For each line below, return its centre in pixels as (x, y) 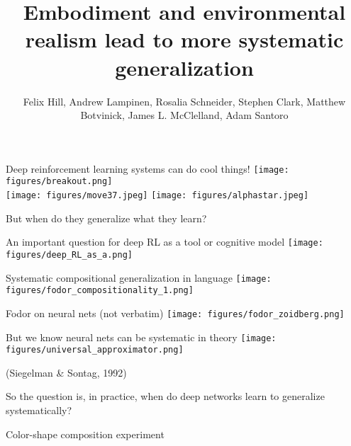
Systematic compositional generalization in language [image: (139, 277)
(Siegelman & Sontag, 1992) (66, 372)
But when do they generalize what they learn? (106, 218)
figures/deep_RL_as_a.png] (69, 255)
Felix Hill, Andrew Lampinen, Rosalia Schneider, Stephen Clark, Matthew (184, 101)
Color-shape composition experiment (85, 434)
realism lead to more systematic (184, 39)
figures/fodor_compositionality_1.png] (100, 291)
